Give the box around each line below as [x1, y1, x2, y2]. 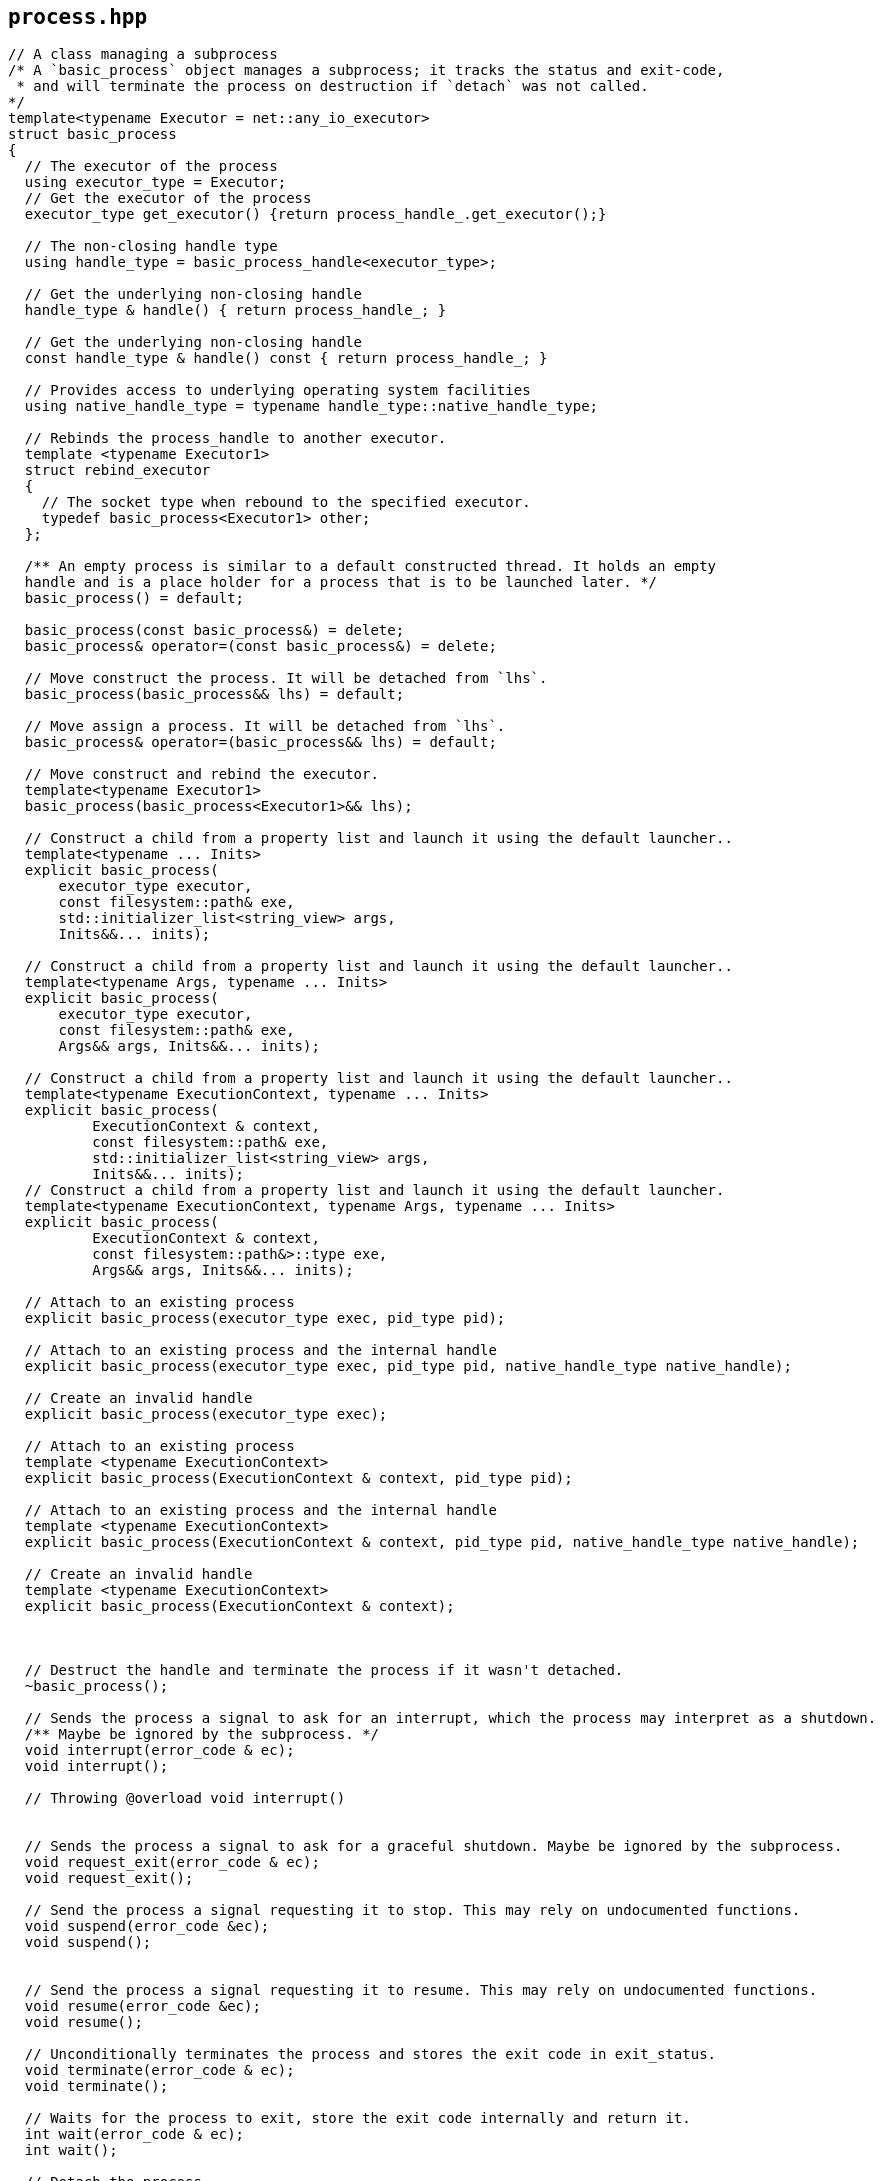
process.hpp [8, 5, 148, 29]
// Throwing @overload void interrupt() [24, 1790, 346, 1807]
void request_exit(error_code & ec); [24, 1854, 320, 1871]
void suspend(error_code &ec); [24, 1918, 270, 1935]
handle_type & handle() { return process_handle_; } [24, 302, 447, 319]
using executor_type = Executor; [24, 174, 287, 191]
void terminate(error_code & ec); [24, 2062, 295, 2079]
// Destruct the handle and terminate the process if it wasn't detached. [24, 1662, 624, 1679]
